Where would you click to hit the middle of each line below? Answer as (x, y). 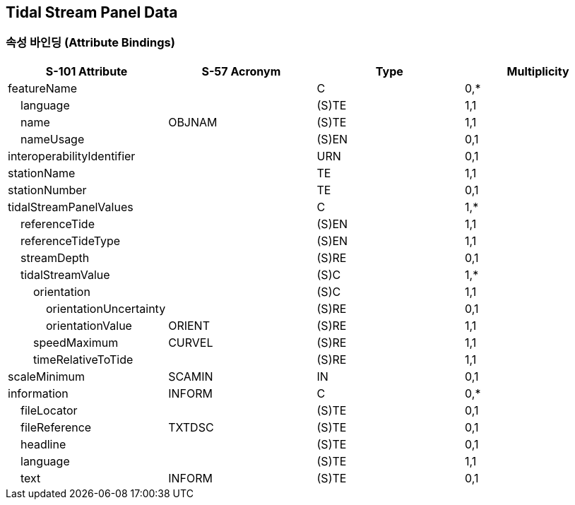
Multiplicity (538, 71)
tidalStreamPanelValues (71, 207)
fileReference (56, 427)
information (38, 393)
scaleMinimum (47, 376)
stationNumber (47, 190)
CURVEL (191, 342)
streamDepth (55, 257)
